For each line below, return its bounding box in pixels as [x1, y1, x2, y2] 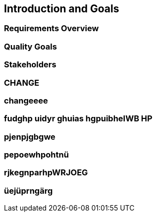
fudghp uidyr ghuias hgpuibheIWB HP [4, 113, 153, 124]
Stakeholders [4, 59, 56, 70]
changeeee [4, 95, 48, 106]
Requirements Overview [4, 23, 99, 34]
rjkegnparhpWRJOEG [4, 167, 88, 178]
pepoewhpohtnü [4, 150, 69, 160]
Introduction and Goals [4, 2, 119, 15]
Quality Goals [4, 41, 57, 52]
